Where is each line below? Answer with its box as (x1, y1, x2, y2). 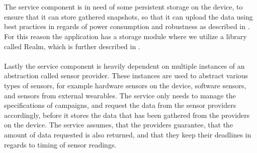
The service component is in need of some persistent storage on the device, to (4, 2, 243, 12)
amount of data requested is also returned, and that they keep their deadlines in (4, 129, 251, 139)
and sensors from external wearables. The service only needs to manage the (4, 90, 236, 100)
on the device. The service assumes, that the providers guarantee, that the (4, 119, 233, 130)
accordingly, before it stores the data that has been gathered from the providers (4, 109, 250, 120)
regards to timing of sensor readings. (4, 139, 117, 149)
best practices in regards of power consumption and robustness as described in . (4, 21, 250, 32)
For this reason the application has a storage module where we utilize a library (4, 31, 247, 41)
